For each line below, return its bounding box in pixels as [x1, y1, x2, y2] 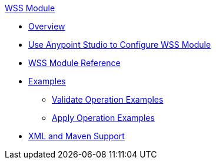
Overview [28, 21, 65, 31]
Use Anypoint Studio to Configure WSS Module [28, 40, 211, 50]
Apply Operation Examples [52, 113, 155, 123]
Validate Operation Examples [52, 94, 164, 104]
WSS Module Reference [28, 58, 121, 68]
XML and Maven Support [28, 131, 125, 141]
